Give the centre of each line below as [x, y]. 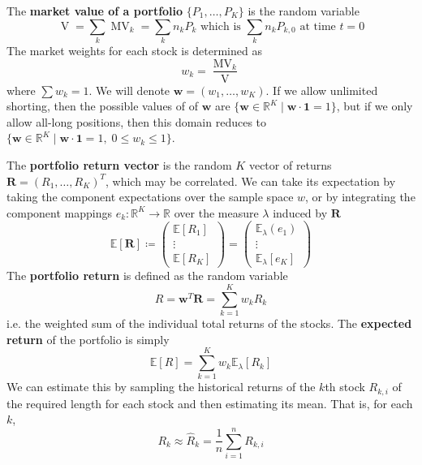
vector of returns [290, 164]
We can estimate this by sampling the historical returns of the [161, 387]
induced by [300, 212]
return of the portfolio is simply [88, 339]
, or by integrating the [360, 197]
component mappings [59, 212]
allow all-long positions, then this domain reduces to [137, 121]
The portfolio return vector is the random [119, 164]
